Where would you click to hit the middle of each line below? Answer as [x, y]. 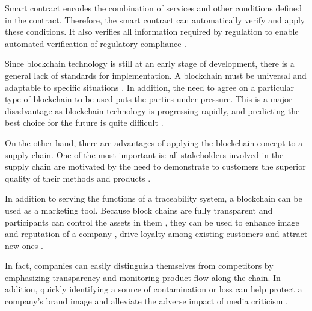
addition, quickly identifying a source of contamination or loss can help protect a [154, 289]
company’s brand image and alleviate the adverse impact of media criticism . [146, 301]
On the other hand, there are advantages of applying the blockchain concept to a [154, 142]
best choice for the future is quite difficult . [84, 122]
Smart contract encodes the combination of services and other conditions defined [153, 8]
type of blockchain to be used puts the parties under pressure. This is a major [148, 99]
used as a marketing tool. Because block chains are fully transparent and [139, 210]
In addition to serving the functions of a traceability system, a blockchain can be [154, 198]
